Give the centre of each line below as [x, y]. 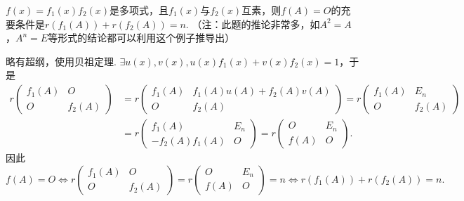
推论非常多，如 [285, 24]
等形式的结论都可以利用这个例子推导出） [141, 38]
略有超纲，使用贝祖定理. [61, 61]
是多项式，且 [139, 10]
